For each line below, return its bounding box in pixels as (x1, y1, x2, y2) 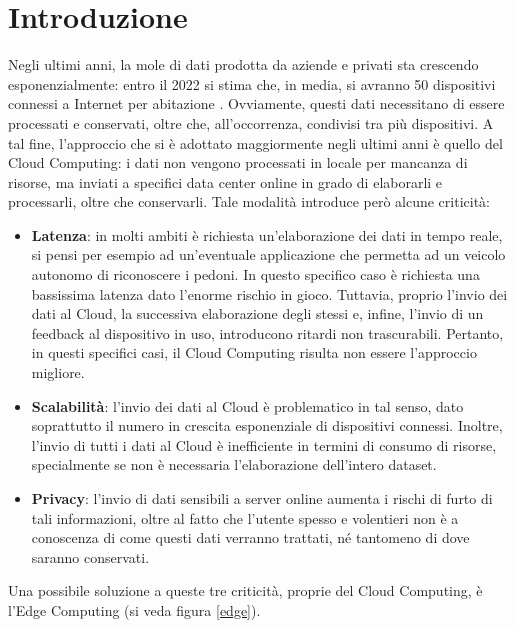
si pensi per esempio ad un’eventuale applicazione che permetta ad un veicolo (31, 244, 506, 265)
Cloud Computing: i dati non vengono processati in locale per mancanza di (8, 152, 468, 173)
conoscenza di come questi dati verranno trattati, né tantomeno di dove (31, 527, 470, 548)
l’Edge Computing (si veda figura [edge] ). (8, 599, 261, 620)
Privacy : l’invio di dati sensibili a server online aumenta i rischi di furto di (31, 488, 493, 508)
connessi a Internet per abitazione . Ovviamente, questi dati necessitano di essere (8, 93, 505, 114)
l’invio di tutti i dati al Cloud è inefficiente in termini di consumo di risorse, (31, 434, 497, 455)
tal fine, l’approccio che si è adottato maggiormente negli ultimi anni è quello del (8, 132, 503, 153)
